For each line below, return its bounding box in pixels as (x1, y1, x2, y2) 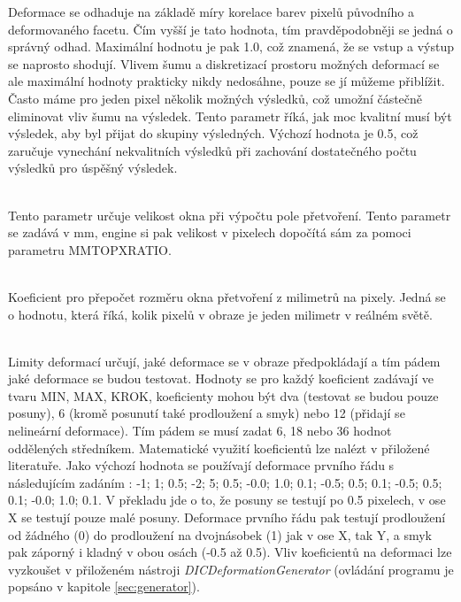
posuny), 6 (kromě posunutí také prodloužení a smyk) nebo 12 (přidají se (8, 404, 405, 422)
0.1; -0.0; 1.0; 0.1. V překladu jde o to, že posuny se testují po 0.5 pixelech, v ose (8, 490, 446, 509)
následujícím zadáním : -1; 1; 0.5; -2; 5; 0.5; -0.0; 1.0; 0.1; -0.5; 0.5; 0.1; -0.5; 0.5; (8, 473, 442, 491)
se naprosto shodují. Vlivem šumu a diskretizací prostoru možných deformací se (8, 54, 440, 73)
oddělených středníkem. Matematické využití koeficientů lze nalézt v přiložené (8, 438, 430, 457)
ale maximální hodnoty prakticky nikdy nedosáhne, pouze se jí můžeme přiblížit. (8, 72, 445, 90)
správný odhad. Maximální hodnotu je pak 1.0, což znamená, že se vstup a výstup (8, 37, 454, 56)
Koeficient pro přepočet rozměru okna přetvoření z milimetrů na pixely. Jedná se (8, 287, 446, 305)
